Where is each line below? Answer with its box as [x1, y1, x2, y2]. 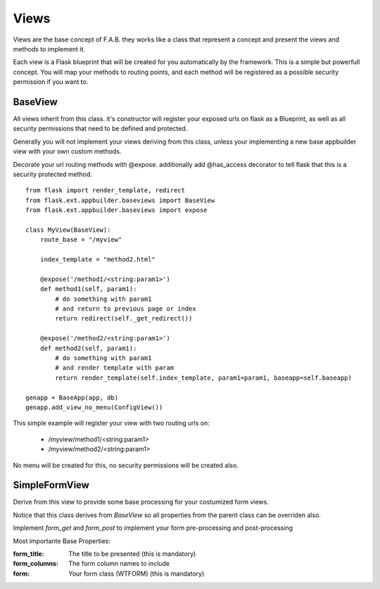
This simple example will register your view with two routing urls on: [13, 419, 210, 428]
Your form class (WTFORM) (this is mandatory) [68, 569, 205, 578]
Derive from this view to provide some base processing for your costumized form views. [13, 497, 269, 507]
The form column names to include [68, 559, 170, 568]
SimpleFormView [13, 479, 89, 491]
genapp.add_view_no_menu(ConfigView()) [25, 403, 163, 411]
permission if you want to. [13, 77, 89, 86]
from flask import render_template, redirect [25, 187, 186, 194]
